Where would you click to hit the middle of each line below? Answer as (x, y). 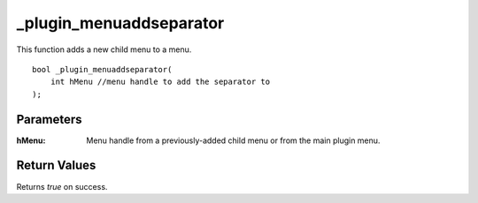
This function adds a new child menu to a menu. (104, 49)
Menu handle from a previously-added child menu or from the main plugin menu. (233, 140)
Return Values (56, 165)
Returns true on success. (62, 186)
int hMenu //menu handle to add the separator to (160, 82)
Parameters (49, 119)
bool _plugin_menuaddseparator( (102, 69)
